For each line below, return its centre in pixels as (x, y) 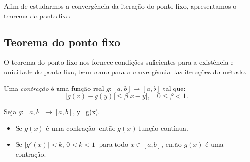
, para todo (112, 144)
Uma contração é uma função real (54, 88)
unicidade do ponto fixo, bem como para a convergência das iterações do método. (125, 71)
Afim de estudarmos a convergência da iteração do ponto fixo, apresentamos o (120, 6)
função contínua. (163, 128)
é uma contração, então (81, 128)
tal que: (174, 88)
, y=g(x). (87, 112)
